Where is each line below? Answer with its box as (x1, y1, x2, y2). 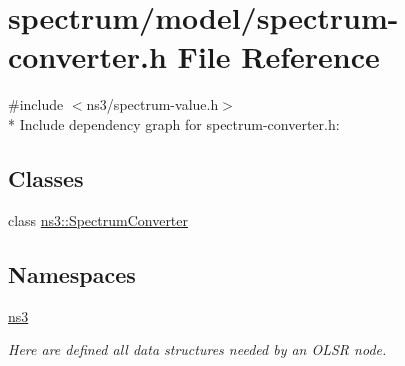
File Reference (177, 36, 380, 77)
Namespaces (8, 258, 136, 289)
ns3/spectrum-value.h (86, 94, 219, 115)
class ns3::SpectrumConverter (8, 209, 189, 230)
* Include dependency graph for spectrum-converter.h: (8, 113, 340, 134)
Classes (8, 162, 84, 193)
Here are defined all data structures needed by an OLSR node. (8, 339, 387, 360)
